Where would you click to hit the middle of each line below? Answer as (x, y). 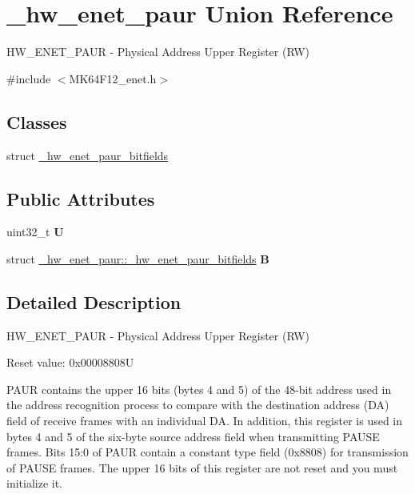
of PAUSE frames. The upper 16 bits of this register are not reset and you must (202, 467)
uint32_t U (35, 232)
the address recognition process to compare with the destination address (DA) (198, 405)
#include (29, 78)
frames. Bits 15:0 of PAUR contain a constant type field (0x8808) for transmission (207, 452)
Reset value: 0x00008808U (70, 362)
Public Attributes (81, 198)
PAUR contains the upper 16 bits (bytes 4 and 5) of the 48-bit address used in (199, 389)
